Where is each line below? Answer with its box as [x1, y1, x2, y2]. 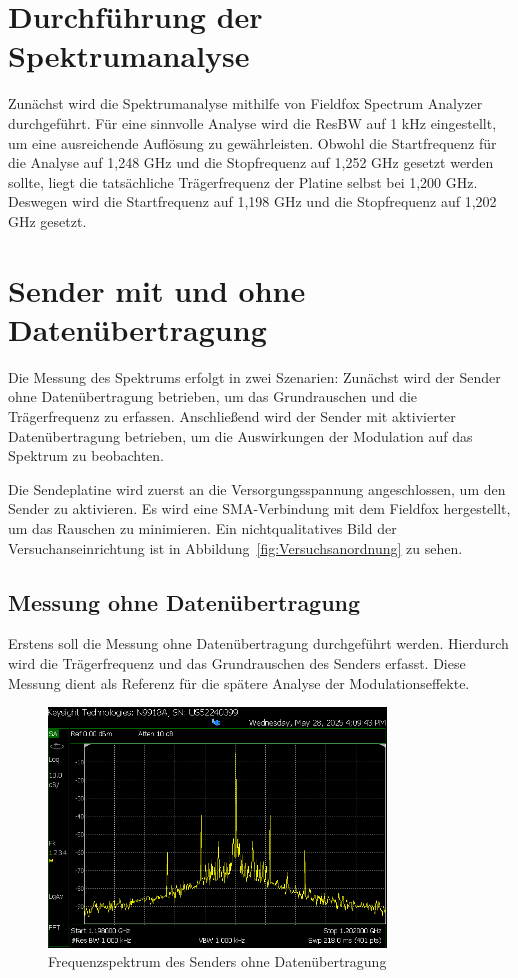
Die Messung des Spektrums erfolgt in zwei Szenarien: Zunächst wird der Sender [8, 366, 501, 387]
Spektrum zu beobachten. [8, 445, 165, 466]
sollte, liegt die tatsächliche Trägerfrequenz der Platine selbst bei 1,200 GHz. [8, 171, 478, 192]
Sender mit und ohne [8, 269, 306, 310]
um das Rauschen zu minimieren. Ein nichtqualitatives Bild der [8, 517, 397, 538]
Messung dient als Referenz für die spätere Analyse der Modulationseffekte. [8, 672, 470, 693]
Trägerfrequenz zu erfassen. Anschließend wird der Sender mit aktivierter [8, 405, 456, 426]
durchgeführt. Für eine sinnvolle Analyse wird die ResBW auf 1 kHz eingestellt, [8, 112, 497, 133]
